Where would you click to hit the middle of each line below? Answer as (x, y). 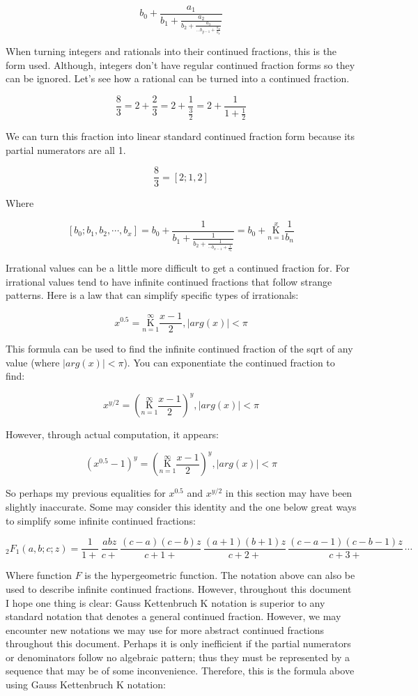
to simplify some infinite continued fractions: (101, 520)
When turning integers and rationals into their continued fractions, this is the (171, 51)
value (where (33, 362)
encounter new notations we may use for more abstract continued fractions (165, 629)
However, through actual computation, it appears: (112, 434)
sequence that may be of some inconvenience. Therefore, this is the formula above (180, 671)
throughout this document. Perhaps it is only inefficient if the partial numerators (178, 643)
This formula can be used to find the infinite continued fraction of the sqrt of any (179, 349)
